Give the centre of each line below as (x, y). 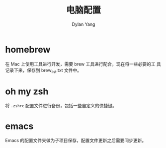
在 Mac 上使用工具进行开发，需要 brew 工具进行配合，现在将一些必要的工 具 (83, 64)
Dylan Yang (83, 24)
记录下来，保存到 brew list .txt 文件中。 (43, 71)
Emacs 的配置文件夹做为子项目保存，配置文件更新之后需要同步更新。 (76, 141)
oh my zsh (27, 91)
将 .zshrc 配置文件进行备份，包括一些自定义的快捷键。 (61, 106)
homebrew (28, 49)
